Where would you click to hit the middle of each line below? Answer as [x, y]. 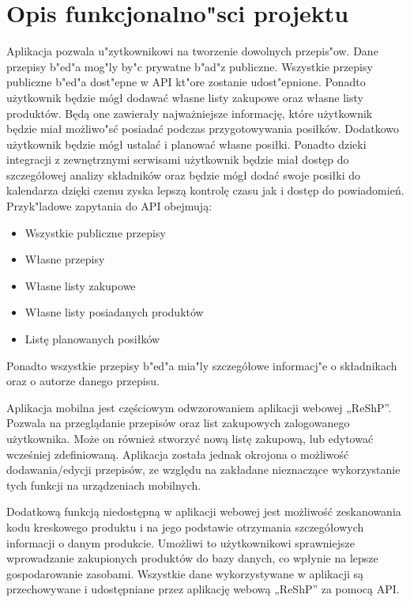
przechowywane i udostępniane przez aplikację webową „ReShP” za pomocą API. [203, 589]
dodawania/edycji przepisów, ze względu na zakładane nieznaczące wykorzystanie [203, 469]
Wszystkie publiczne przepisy [95, 232]
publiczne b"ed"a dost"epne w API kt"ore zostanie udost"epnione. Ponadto [186, 82]
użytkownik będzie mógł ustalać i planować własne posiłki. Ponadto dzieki [186, 144]
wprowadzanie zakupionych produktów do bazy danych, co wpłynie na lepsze [192, 558]
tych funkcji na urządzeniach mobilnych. [104, 485]
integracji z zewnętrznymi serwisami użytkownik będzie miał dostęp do [178, 159]
